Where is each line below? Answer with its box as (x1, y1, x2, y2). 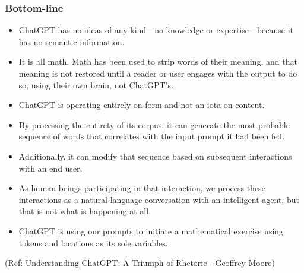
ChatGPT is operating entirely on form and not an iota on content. (18, 99, 265, 111)
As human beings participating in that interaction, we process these (18, 182, 265, 194)
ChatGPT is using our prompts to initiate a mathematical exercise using (18, 224, 284, 237)
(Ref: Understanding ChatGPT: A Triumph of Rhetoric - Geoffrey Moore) (5, 256, 275, 269)
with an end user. (18, 161, 83, 174)
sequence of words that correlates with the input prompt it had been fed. (18, 130, 285, 142)
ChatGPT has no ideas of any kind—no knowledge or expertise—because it (18, 24, 294, 36)
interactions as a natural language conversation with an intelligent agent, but (18, 193, 299, 205)
